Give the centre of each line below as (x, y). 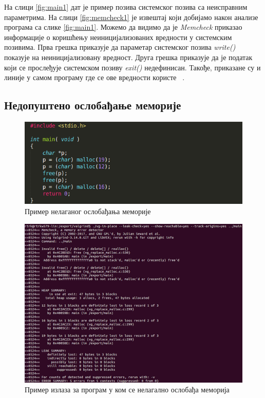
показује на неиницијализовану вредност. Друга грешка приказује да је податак (128, 57)
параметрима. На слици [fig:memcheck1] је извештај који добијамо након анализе (131, 17)
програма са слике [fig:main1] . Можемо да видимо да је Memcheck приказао (123, 27)
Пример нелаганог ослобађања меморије (88, 211)
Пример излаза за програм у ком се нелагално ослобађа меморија (127, 390)
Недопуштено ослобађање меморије (93, 105)
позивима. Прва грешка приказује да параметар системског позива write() (120, 47)
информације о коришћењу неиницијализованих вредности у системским (118, 37)
